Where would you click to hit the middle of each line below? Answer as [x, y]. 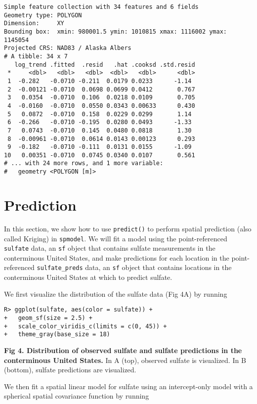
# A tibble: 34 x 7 [36, 56]
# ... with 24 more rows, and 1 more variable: [84, 163]
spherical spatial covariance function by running [77, 396]
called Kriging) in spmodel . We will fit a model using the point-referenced [116, 238]
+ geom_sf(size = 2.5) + [48, 318]
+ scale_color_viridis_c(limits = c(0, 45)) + [86, 326]
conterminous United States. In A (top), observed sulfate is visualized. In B [125, 360]
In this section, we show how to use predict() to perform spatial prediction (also [128, 228]
